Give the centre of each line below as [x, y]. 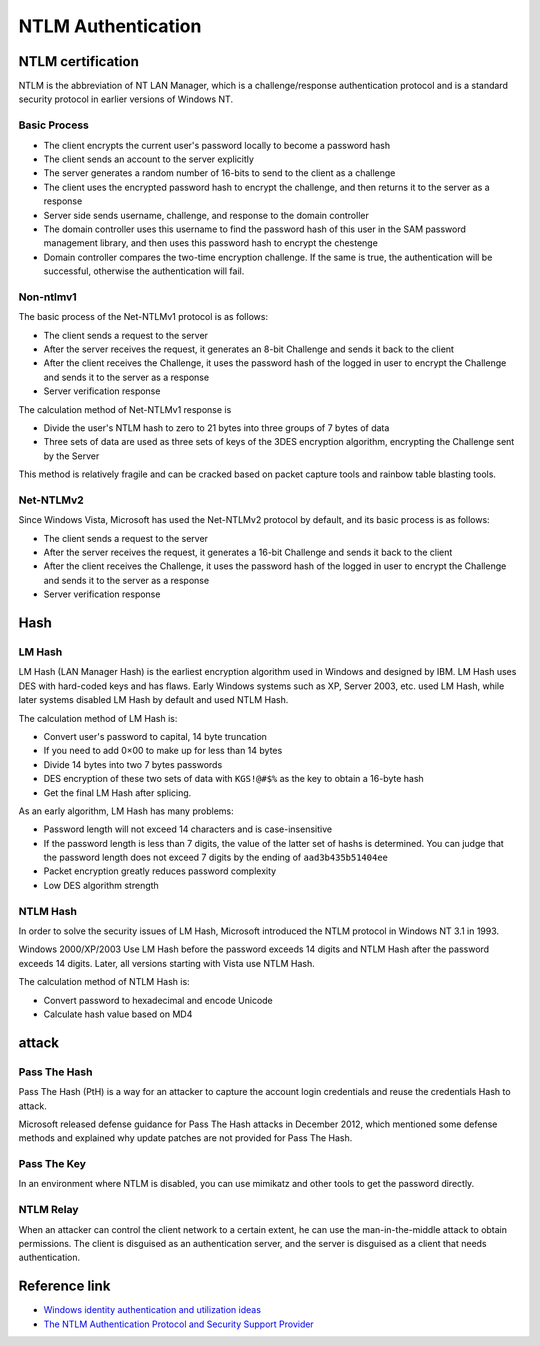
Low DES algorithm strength [101, 885]
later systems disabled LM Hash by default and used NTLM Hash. [153, 700]
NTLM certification [78, 61]
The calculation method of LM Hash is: [98, 718]
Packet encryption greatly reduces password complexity [160, 871]
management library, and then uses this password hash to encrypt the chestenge [211, 243]
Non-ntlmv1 [47, 297]
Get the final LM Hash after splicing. [117, 792]
